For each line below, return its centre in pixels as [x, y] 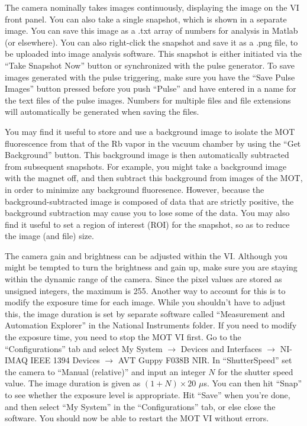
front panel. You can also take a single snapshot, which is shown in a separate [146, 19]
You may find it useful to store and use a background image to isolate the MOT [150, 131]
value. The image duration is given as [73, 383]
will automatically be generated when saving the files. [102, 112]
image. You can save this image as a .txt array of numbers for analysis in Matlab [151, 30]
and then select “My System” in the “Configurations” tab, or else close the [140, 406]
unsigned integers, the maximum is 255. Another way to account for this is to [145, 290]
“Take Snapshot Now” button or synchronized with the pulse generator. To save [150, 65]
